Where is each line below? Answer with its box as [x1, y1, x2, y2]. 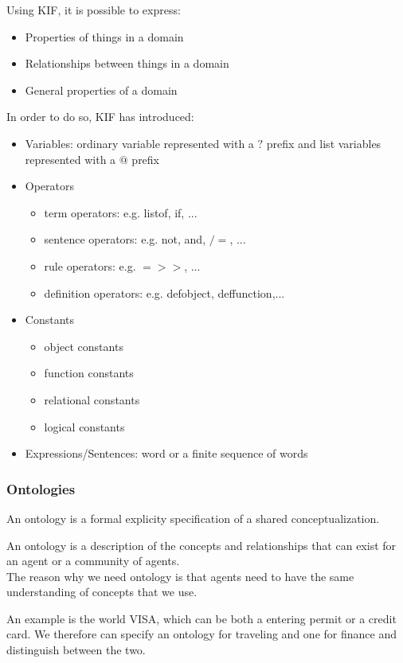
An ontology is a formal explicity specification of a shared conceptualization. [6, 509, 380, 526]
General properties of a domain [25, 81, 178, 98]
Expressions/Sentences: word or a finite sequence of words [25, 445, 308, 462]
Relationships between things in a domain [25, 55, 229, 72]
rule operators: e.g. [44, 257, 136, 274]
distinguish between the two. [6, 642, 146, 658]
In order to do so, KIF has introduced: [6, 108, 194, 125]
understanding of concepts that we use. [6, 583, 198, 600]
